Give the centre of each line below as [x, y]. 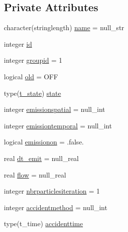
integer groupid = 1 [33, 60]
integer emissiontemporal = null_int [58, 125]
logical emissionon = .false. [44, 142]
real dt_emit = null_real [41, 158]
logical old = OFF [31, 76]
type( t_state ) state [32, 93]
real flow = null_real [35, 174]
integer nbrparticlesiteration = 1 [52, 191]
